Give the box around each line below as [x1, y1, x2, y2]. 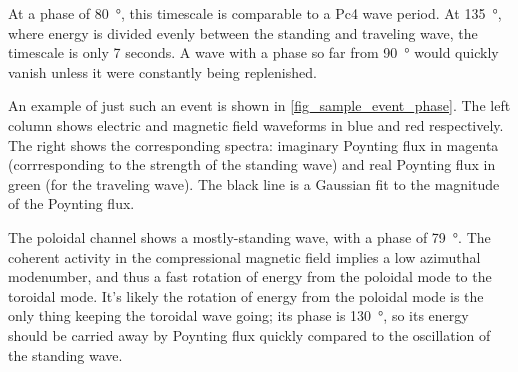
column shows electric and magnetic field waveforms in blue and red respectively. [8, 114, 504, 135]
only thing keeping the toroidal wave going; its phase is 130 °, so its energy [8, 305, 469, 326]
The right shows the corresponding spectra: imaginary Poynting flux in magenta [8, 134, 499, 155]
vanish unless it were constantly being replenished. [8, 61, 317, 82]
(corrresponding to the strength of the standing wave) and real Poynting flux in [8, 154, 496, 175]
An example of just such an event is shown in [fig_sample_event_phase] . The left [8, 95, 511, 116]
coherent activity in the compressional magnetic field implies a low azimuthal [8, 246, 481, 267]
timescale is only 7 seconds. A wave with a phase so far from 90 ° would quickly [8, 42, 499, 63]
